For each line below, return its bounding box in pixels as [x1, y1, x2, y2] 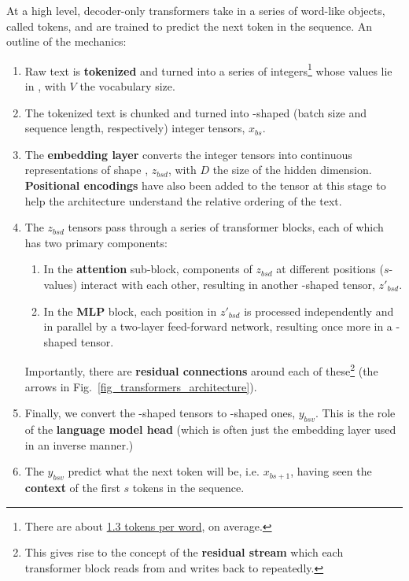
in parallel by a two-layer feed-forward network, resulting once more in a [43, 318, 392, 335]
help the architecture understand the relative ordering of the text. [24, 192, 342, 209]
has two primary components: [24, 234, 168, 250]
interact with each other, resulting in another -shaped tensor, [80, 276, 375, 292]
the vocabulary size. [79, 78, 175, 94]
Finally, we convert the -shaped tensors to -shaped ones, [24, 405, 296, 421]
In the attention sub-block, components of [43, 261, 252, 277]
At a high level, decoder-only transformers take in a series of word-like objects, [6, 2, 385, 18]
